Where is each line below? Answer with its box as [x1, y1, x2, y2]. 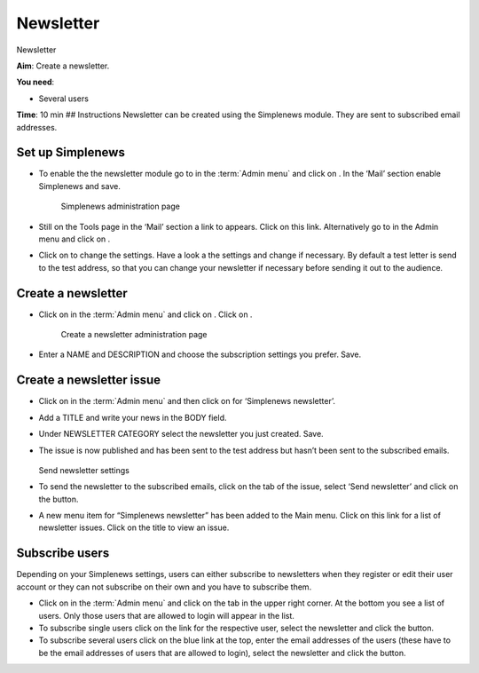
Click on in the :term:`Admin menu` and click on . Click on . [38, 309, 253, 320]
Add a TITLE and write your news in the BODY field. [38, 412, 227, 423]
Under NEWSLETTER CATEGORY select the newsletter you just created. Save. [38, 429, 324, 439]
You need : [16, 76, 55, 88]
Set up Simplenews [16, 145, 126, 160]
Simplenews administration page [60, 201, 181, 212]
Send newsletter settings [38, 464, 130, 475]
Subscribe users [16, 546, 110, 561]
